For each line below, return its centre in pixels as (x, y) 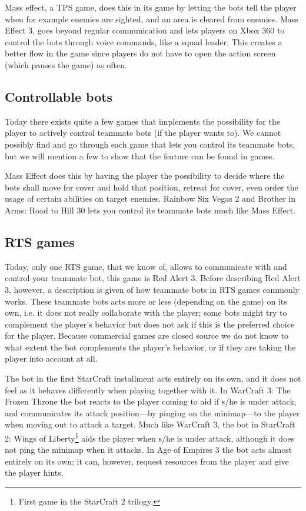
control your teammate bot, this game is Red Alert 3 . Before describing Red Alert (153, 278)
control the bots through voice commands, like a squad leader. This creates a (144, 41)
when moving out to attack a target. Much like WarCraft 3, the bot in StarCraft (150, 424)
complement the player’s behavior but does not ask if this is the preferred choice (150, 324)
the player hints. (34, 472)
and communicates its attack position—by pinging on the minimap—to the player (152, 413)
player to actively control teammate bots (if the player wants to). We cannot (143, 133)
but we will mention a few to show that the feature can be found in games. (140, 156)
